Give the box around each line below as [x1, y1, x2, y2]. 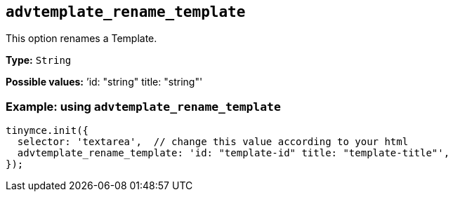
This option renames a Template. [6, 32, 157, 45]
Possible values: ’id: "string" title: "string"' [6, 76, 203, 88]
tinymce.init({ [6, 125, 89, 137]
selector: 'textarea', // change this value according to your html [17, 136, 409, 148]
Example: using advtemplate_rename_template [6, 99, 281, 114]
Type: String [6, 54, 72, 67]
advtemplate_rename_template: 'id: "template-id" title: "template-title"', [17, 147, 450, 159]
